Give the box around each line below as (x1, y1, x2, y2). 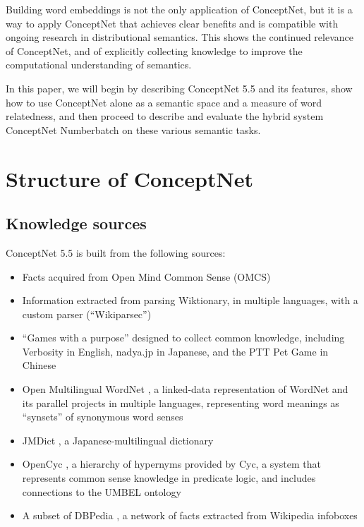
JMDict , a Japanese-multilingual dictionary (22, 432, 214, 447)
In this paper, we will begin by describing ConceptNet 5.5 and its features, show (6, 80, 353, 95)
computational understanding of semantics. (6, 57, 192, 72)
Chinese (22, 358, 56, 372)
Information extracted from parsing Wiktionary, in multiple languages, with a (22, 293, 358, 308)
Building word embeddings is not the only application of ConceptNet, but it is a (6, 2, 353, 16)
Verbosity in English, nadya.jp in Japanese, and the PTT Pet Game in (22, 344, 329, 358)
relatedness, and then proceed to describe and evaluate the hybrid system (6, 109, 324, 123)
